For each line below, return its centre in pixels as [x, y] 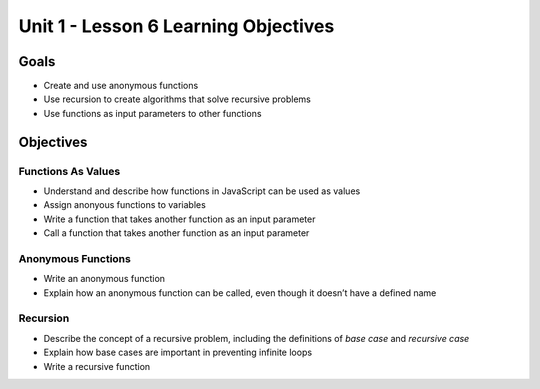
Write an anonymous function [104, 279]
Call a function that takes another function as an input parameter [176, 233]
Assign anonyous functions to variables [125, 205]
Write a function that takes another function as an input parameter [179, 219]
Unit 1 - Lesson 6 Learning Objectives [176, 26]
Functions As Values [69, 171]
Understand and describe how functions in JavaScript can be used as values [202, 191]
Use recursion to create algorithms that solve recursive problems [177, 99]
